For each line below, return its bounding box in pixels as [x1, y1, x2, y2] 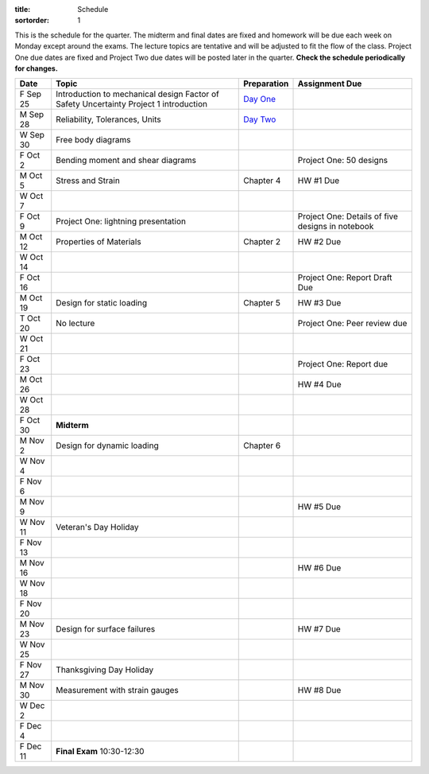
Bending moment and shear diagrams [56, 155, 196, 166]
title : [14, 5, 31, 14]
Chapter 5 [243, 298, 281, 309]
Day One [243, 94, 276, 105]
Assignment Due [297, 78, 362, 89]
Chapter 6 [243, 440, 281, 451]
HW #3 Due [297, 298, 342, 309]
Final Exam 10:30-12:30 [56, 746, 145, 757]
